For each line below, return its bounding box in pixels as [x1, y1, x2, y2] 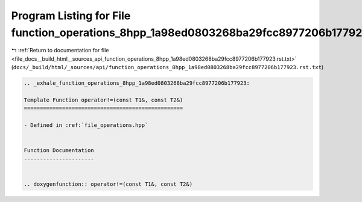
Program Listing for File [11, 9, 131, 22]
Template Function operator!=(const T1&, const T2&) [24, 96, 183, 103]
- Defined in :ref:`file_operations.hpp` [24, 122, 148, 129]
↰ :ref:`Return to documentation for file [11, 47, 109, 54]
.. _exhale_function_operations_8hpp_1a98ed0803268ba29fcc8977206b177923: [24, 80, 250, 87]
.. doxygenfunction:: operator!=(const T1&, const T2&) [24, 180, 193, 188]
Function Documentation [24, 147, 95, 154]
